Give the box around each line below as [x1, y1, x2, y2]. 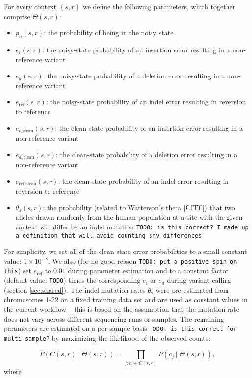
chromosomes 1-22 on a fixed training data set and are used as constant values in [4, 294, 248, 304]
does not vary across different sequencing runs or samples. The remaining [4, 313, 224, 324]
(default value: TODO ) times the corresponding [4, 275, 141, 285]
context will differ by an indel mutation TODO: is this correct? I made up [15, 221, 249, 231]
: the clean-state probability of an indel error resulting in [58, 176, 229, 186]
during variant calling [167, 275, 232, 285]
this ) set [4, 265, 31, 276]
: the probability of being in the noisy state [44, 27, 174, 38]
